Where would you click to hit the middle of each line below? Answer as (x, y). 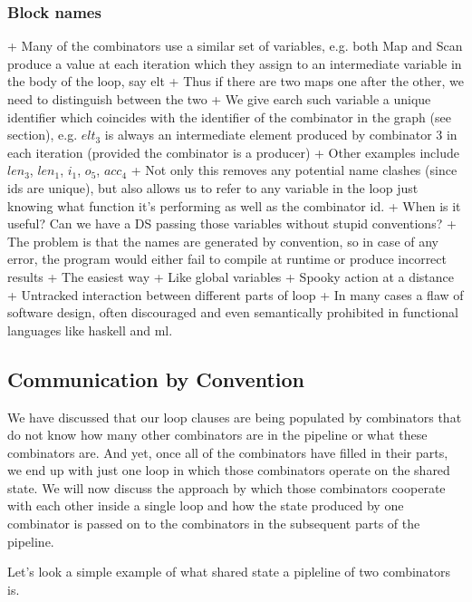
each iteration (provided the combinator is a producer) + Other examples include (233, 152)
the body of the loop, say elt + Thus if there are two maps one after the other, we (236, 81)
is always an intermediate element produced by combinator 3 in (281, 135)
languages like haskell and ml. (90, 330)
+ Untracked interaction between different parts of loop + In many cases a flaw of (236, 294)
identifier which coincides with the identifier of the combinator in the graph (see (229, 117)
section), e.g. (43, 135)
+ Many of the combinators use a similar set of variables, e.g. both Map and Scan (235, 46)
